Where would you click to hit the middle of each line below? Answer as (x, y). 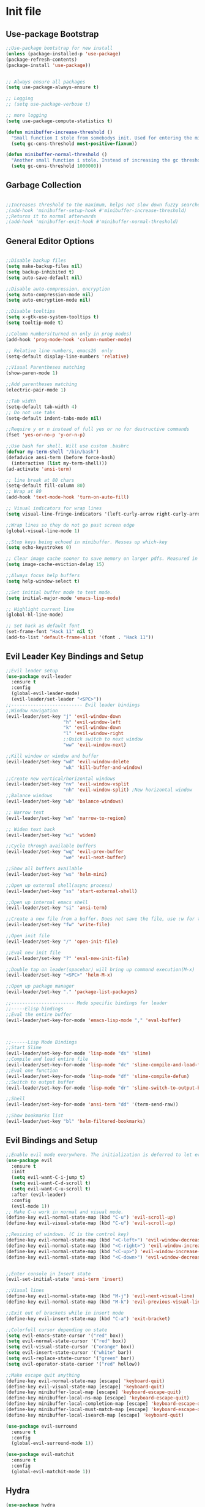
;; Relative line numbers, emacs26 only (59, 351)
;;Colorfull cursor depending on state (57, 1330)
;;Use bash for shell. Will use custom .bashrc (68, 446)
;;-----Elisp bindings (35, 1009)
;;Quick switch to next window (103, 739)
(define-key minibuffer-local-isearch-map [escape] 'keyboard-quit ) (95, 1415)
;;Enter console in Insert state (48, 1273)
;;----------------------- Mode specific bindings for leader (87, 1003)
